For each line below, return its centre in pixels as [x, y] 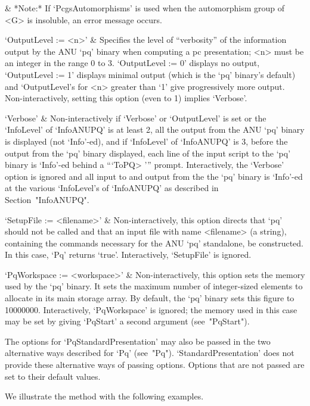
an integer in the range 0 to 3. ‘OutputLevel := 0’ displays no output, [132, 63]
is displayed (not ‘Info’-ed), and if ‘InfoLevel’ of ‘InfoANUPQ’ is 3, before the [146, 141]
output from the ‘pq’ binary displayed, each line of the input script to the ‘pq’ [148, 153]
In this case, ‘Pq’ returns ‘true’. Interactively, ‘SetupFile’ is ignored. [128, 254]
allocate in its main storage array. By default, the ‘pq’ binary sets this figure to [150, 298]
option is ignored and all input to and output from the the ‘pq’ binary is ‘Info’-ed [154, 176]
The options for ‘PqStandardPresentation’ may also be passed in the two [138, 341]
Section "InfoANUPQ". [47, 199]
